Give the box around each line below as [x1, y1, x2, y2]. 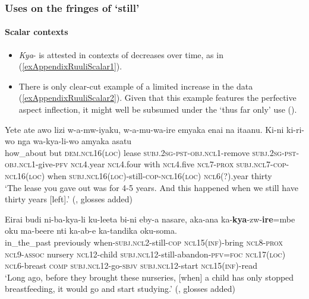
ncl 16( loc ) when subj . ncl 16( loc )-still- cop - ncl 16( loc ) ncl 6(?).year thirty [5, 169, 272, 182]
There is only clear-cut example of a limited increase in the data [18, 79, 253, 92]
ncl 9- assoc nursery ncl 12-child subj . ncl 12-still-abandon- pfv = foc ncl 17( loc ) [5, 247, 286, 260]
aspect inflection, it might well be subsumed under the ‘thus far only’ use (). [18, 103, 297, 116]
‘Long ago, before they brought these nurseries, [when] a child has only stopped [5, 271, 294, 283]
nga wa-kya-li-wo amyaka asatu [17, 135, 132, 147]
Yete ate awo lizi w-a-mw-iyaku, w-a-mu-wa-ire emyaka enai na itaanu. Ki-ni [5, 123, 284, 135]
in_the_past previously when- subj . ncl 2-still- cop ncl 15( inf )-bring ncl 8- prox [5, 236, 283, 248]
